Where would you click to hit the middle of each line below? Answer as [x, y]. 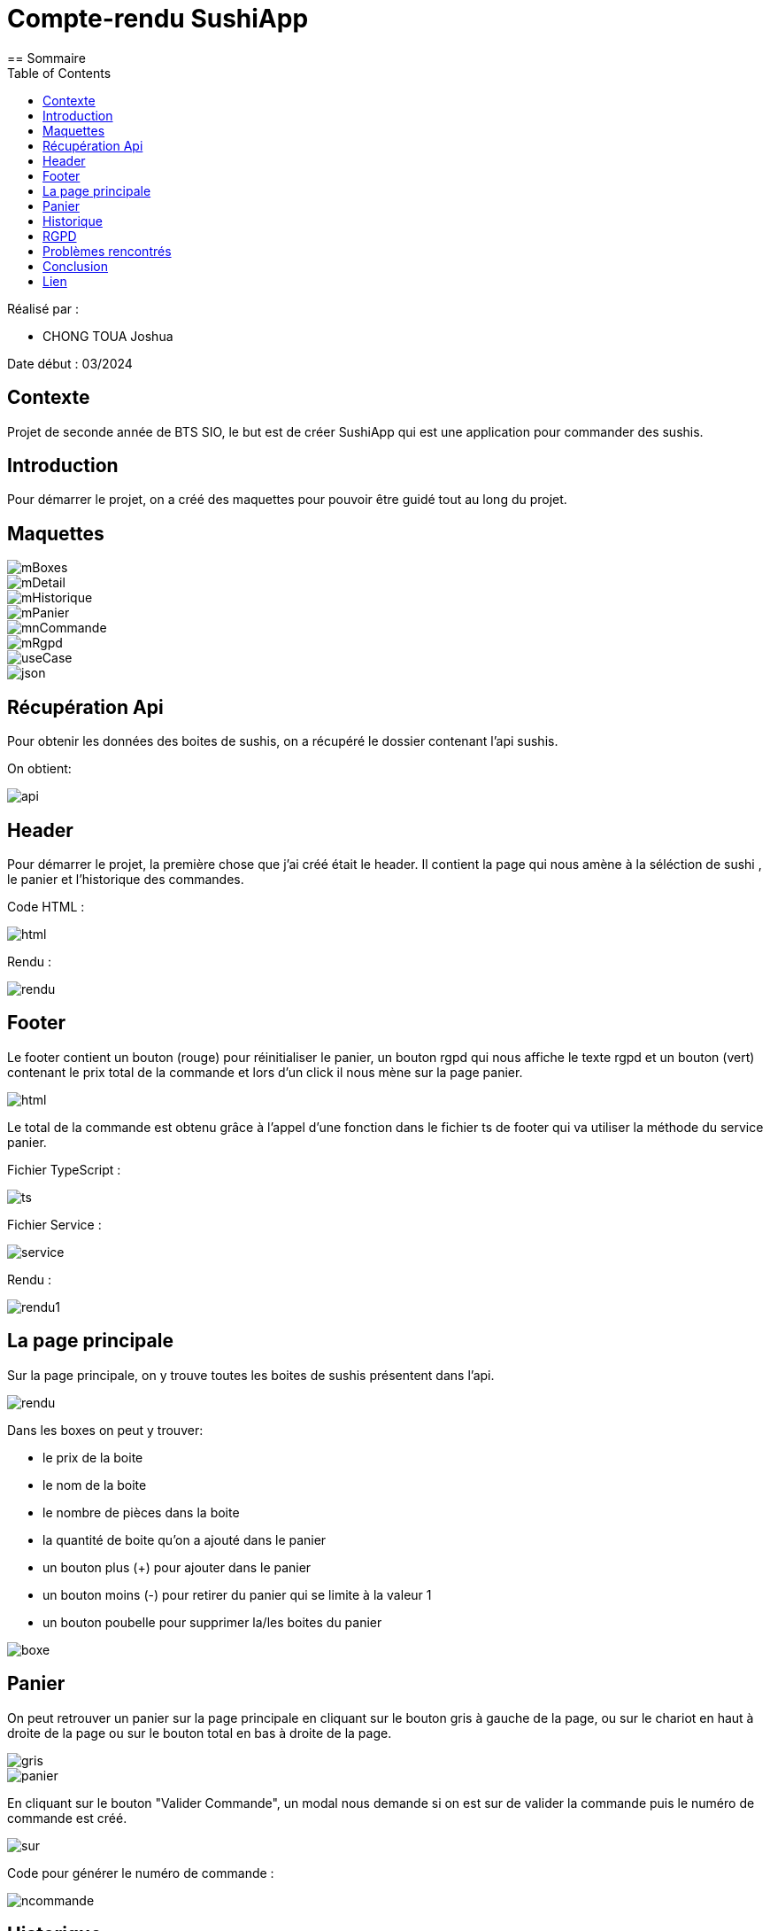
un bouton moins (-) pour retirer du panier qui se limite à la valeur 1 [237, 1594]
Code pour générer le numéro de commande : [141, 1873]
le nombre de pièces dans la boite [141, 1512]
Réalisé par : [43, 308]
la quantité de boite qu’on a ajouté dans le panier [185, 1539]
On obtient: [39, 769]
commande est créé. [67, 1818]
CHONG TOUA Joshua [108, 336]
